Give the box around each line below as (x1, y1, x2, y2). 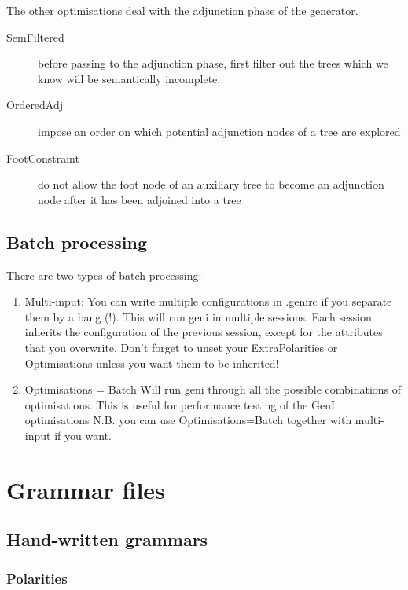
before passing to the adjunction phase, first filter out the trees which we (38, 55, 388, 71)
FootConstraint (6, 149, 79, 166)
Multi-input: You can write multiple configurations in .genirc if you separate (24, 293, 392, 310)
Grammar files (6, 473, 165, 505)
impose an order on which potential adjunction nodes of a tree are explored (38, 123, 401, 139)
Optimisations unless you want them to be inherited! (24, 354, 279, 371)
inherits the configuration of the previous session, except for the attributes (24, 324, 383, 340)
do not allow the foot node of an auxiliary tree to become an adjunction (38, 176, 384, 192)
